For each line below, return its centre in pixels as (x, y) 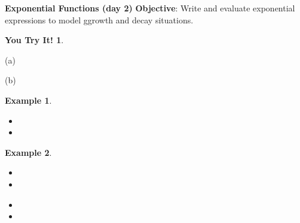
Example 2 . (28, 152)
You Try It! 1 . (34, 40)
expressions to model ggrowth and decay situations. (99, 19)
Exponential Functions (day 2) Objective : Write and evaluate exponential (150, 8)
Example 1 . (28, 100)
